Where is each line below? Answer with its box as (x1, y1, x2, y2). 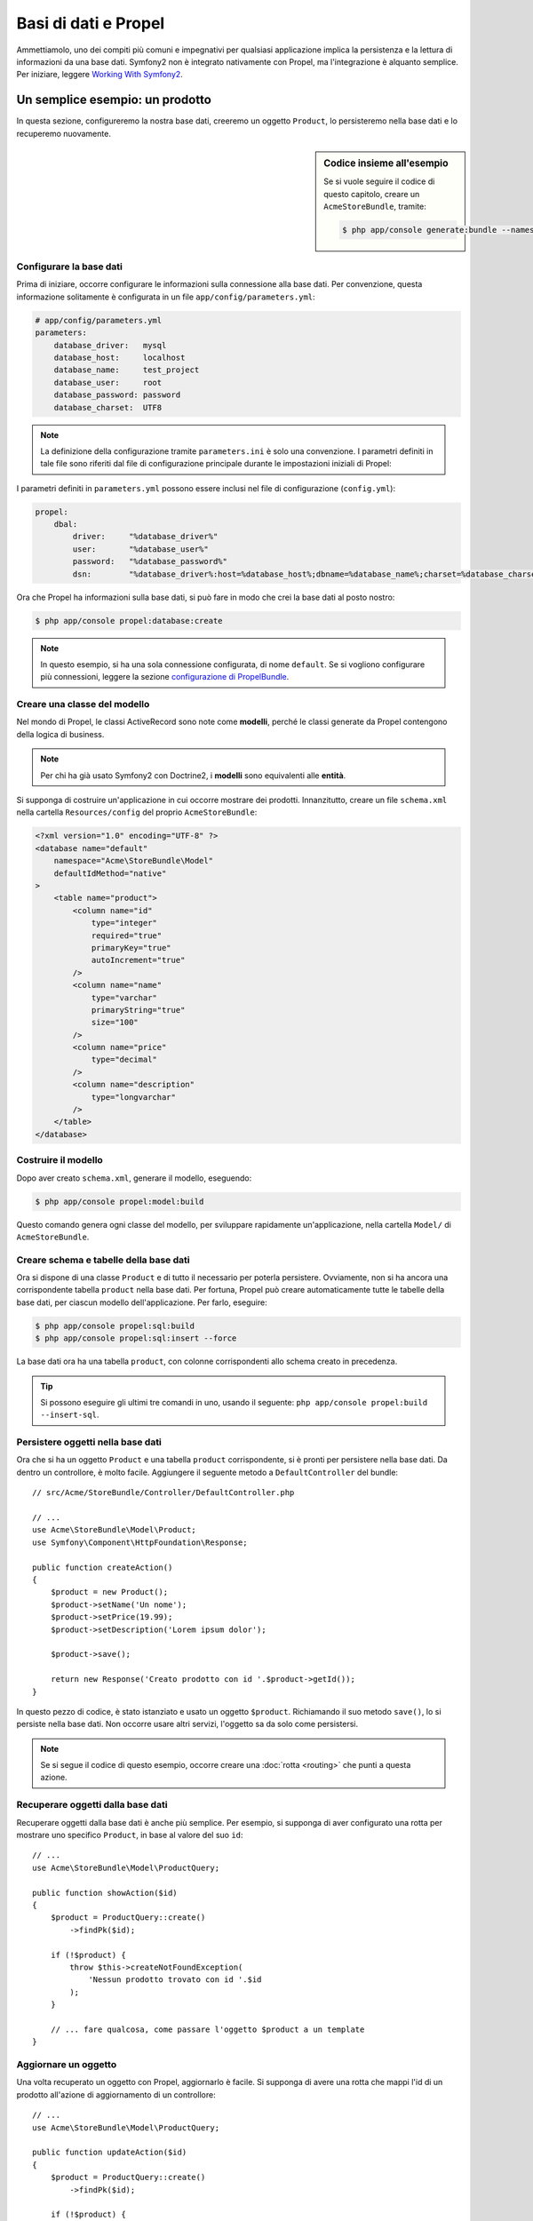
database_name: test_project (53, 365, 200, 375)
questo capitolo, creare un (323, 188, 420, 199)
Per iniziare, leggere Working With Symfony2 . (16, 69, 184, 80)
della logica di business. (16, 728, 105, 739)
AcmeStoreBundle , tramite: (323, 201, 426, 212)
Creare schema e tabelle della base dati (16, 1254, 190, 1266)
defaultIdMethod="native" (53, 868, 167, 879)
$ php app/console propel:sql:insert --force (35, 1333, 237, 1343)
